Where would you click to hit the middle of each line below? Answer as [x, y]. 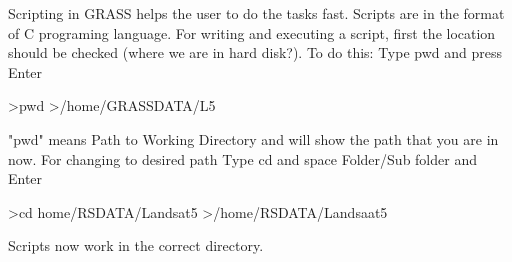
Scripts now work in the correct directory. [136, 245]
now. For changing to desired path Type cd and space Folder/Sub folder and [242, 158]
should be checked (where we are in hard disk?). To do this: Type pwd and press [255, 52]
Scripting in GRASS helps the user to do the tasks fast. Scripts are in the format [256, 13]
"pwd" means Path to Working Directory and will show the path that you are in [253, 138]
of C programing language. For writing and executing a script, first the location [252, 32]
